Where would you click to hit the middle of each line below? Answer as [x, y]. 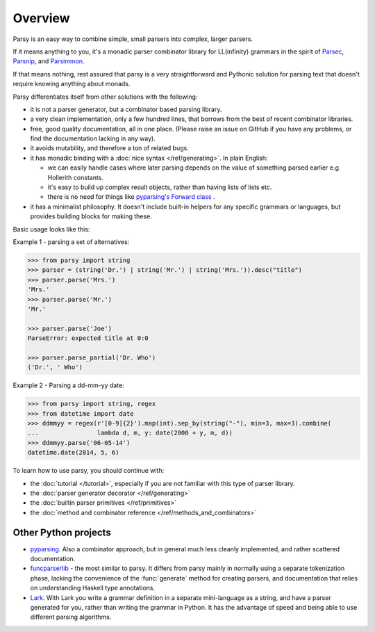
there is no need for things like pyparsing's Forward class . [131, 197]
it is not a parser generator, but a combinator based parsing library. [126, 109]
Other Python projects [62, 532]
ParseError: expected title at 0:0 [88, 338]
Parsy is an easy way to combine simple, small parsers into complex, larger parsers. [133, 39]
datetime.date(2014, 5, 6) [73, 453]
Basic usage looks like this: [51, 229]
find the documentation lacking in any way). [93, 138]
